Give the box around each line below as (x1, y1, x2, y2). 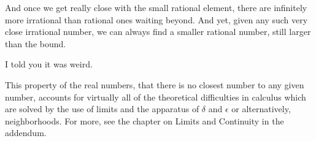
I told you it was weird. (5, 58, 93, 70)
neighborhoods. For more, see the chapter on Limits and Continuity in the (5, 114, 284, 127)
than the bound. (5, 37, 66, 50)
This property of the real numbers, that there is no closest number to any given (5, 78, 304, 91)
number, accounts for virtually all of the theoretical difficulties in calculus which (5, 90, 306, 103)
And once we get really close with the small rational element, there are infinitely (5, 1, 307, 13)
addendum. (5, 126, 47, 139)
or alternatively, (231, 102, 291, 115)
